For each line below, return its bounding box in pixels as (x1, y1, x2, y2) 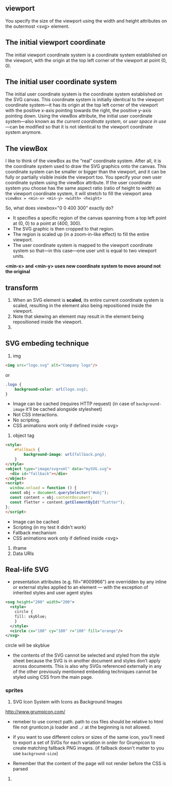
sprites (5, 687, 24, 694)
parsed (12, 765, 28, 772)
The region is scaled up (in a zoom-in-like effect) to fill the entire (12, 231, 149, 238)
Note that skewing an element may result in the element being (12, 313, 144, 320)
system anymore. (5, 129, 42, 136)
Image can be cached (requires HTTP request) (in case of (12, 400, 135, 407)
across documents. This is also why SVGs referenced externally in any (12, 663, 162, 669)
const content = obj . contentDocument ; (10, 495, 93, 500)
